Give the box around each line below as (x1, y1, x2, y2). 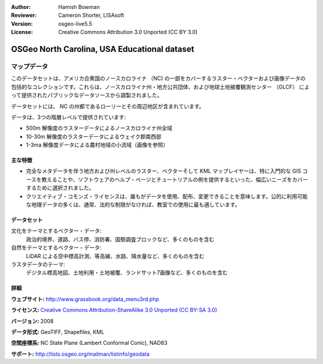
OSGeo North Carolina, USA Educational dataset (11, 44, 194, 54)
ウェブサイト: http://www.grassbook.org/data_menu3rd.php (11, 295, 160, 302)
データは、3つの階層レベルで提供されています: (11, 114, 126, 121)
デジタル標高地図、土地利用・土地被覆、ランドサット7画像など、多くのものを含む (26, 269, 228, 276)
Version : (11, 20, 33, 27)
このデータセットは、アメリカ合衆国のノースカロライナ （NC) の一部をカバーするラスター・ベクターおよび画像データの (11, 75, 306, 82)
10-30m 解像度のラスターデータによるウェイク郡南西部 (26, 133, 161, 140)
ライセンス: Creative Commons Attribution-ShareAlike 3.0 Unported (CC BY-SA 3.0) (11, 307, 218, 314)
